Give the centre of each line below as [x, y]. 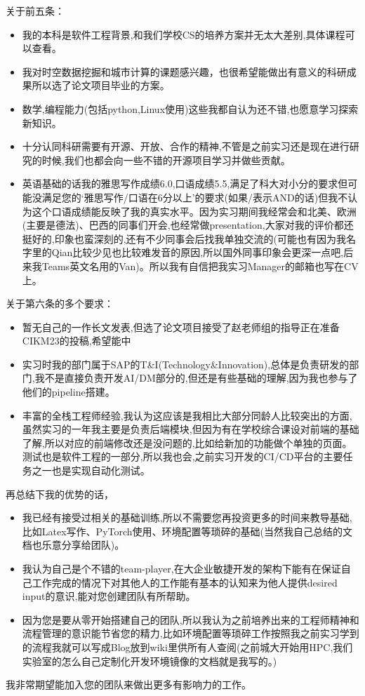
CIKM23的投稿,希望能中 [77, 341]
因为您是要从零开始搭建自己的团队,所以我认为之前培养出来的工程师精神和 [191, 619]
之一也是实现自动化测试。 [91, 470]
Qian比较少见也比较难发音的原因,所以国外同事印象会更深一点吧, [198, 252]
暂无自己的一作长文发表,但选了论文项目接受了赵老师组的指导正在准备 [181, 327]
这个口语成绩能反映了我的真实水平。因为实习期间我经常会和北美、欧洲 [194, 211]
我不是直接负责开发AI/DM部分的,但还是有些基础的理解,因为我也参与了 [196, 378]
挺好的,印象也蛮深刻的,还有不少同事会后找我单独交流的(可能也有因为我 [184, 238]
